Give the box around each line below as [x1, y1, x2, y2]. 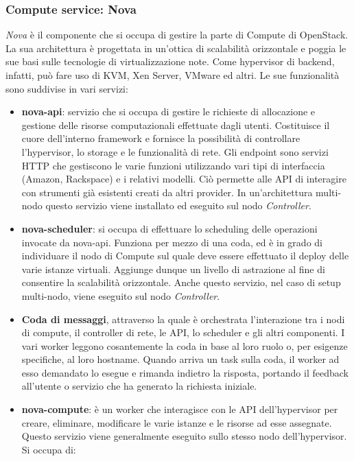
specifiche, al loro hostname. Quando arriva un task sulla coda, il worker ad [21, 352, 340, 366]
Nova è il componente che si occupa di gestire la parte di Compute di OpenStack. [5, 27, 349, 42]
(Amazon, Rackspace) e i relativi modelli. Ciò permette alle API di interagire [21, 172, 346, 186]
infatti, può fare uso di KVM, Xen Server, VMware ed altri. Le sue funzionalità [5, 68, 340, 82]
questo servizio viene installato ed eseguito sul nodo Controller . [45, 198, 311, 213]
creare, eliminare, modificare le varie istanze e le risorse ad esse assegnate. [21, 415, 332, 429]
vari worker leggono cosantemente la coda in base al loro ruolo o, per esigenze [21, 338, 348, 353]
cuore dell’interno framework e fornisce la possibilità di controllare [21, 131, 300, 145]
